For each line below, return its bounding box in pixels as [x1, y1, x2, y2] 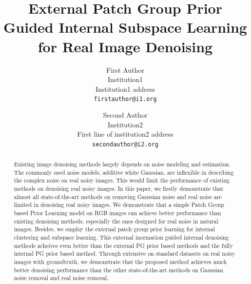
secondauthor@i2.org [92, 141, 159, 148]
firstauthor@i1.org [94, 96, 157, 103]
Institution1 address [95, 83, 155, 94]
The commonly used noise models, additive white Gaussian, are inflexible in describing [14, 168, 234, 176]
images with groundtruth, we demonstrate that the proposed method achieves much [14, 258, 227, 266]
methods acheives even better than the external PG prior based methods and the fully [14, 241, 233, 249]
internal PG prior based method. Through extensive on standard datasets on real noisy [14, 249, 235, 258]
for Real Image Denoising [38, 36, 213, 56]
